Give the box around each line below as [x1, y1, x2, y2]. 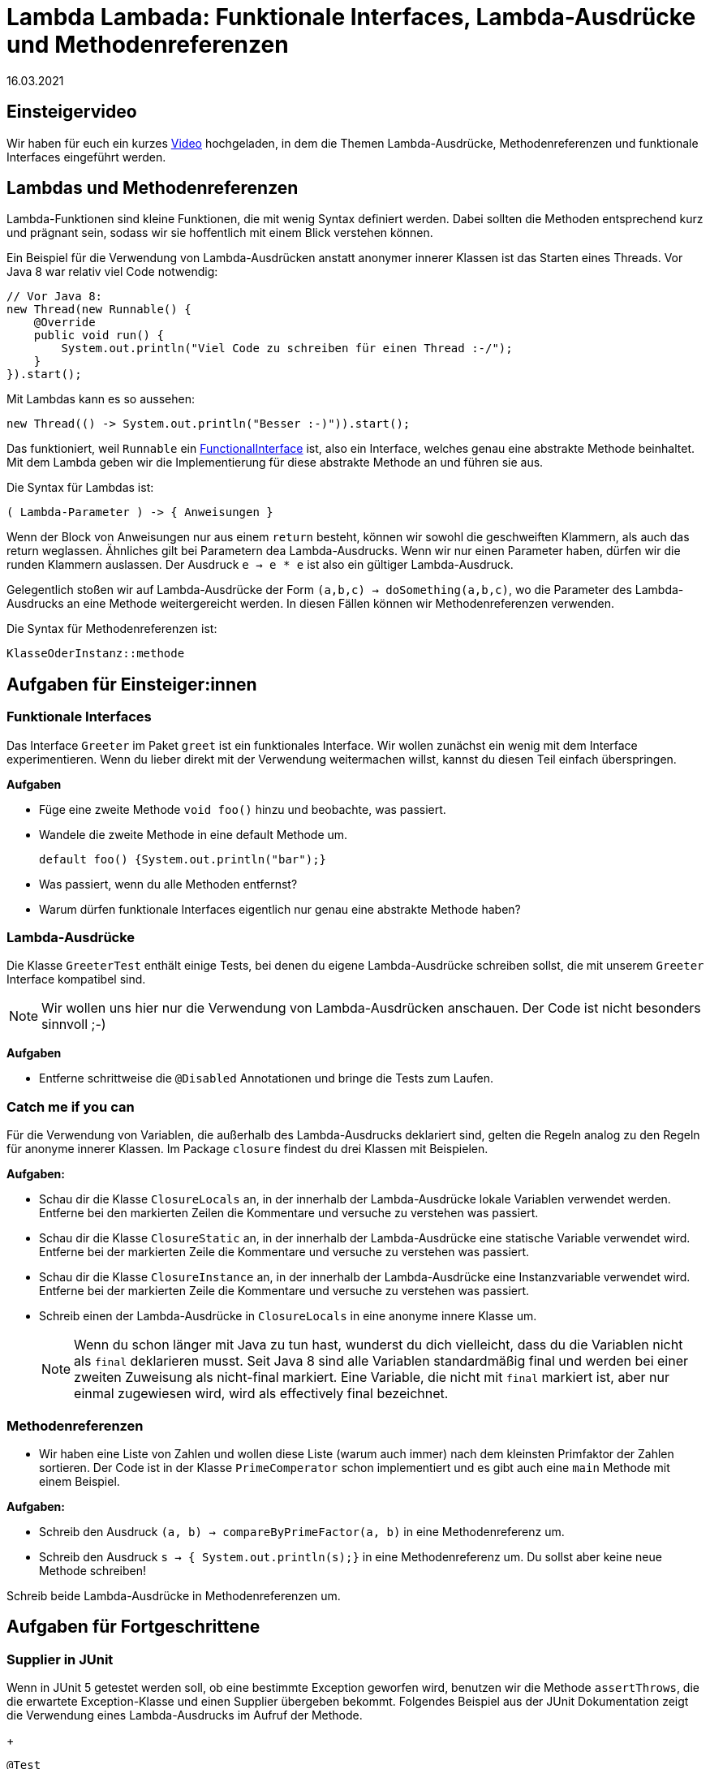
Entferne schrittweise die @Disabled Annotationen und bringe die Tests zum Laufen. [39, 1071, 493, 1086]
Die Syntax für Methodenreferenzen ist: [6, 622, 217, 636]
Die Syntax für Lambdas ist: [6, 480, 154, 495]
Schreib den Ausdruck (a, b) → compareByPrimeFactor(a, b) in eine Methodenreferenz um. [39, 1524, 565, 1539]
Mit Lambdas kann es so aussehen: [6, 392, 195, 407]
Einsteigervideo [6, 101, 137, 123]
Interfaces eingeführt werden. [6, 149, 166, 164]
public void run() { [33, 329, 164, 342]
